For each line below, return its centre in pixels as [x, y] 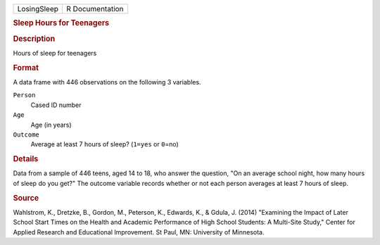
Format [26, 68]
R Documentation [95, 9]
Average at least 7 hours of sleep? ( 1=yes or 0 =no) [104, 144]
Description [34, 39]
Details [26, 159]
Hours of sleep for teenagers [55, 53]
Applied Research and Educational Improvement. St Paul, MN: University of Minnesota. [139, 232]
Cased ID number [56, 105]
